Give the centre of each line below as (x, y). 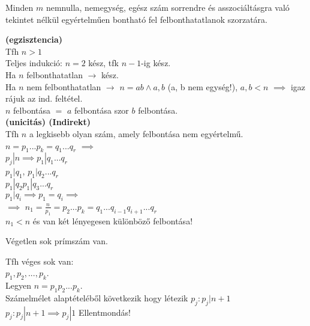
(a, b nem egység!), (203, 86)
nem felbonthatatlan (64, 86)
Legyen (18, 285)
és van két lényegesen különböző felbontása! (113, 220)
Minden (19, 7)
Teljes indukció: (34, 63)
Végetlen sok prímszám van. (57, 241)
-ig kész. (156, 63)
